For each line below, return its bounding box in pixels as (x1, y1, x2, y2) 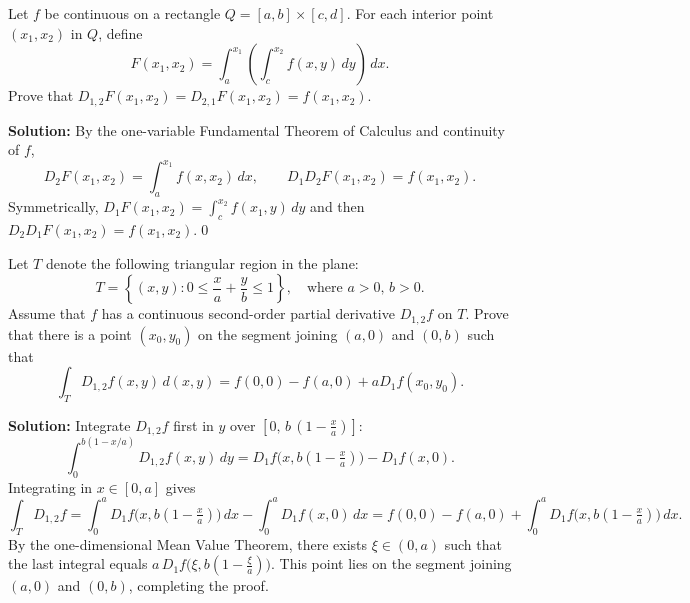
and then (310, 196, 365, 217)
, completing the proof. (128, 575, 269, 596)
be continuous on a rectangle (44, 3, 221, 23)
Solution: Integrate (8, 414, 131, 435)
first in (173, 414, 214, 435)
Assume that (8, 303, 86, 324)
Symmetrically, (8, 196, 99, 217)
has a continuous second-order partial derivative (101, 303, 395, 324)
